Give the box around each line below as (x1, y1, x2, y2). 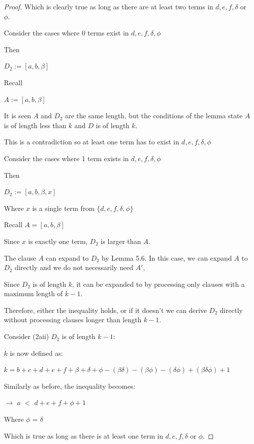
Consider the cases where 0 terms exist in (4, 28, 129, 38)
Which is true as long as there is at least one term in (4, 430, 163, 441)
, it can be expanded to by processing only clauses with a (72, 278, 245, 289)
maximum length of (4, 288, 63, 299)
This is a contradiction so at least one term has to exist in (4, 137, 179, 147)
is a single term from (32, 203, 95, 213)
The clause (4, 252, 36, 263)
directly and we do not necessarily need (14, 262, 133, 273)
